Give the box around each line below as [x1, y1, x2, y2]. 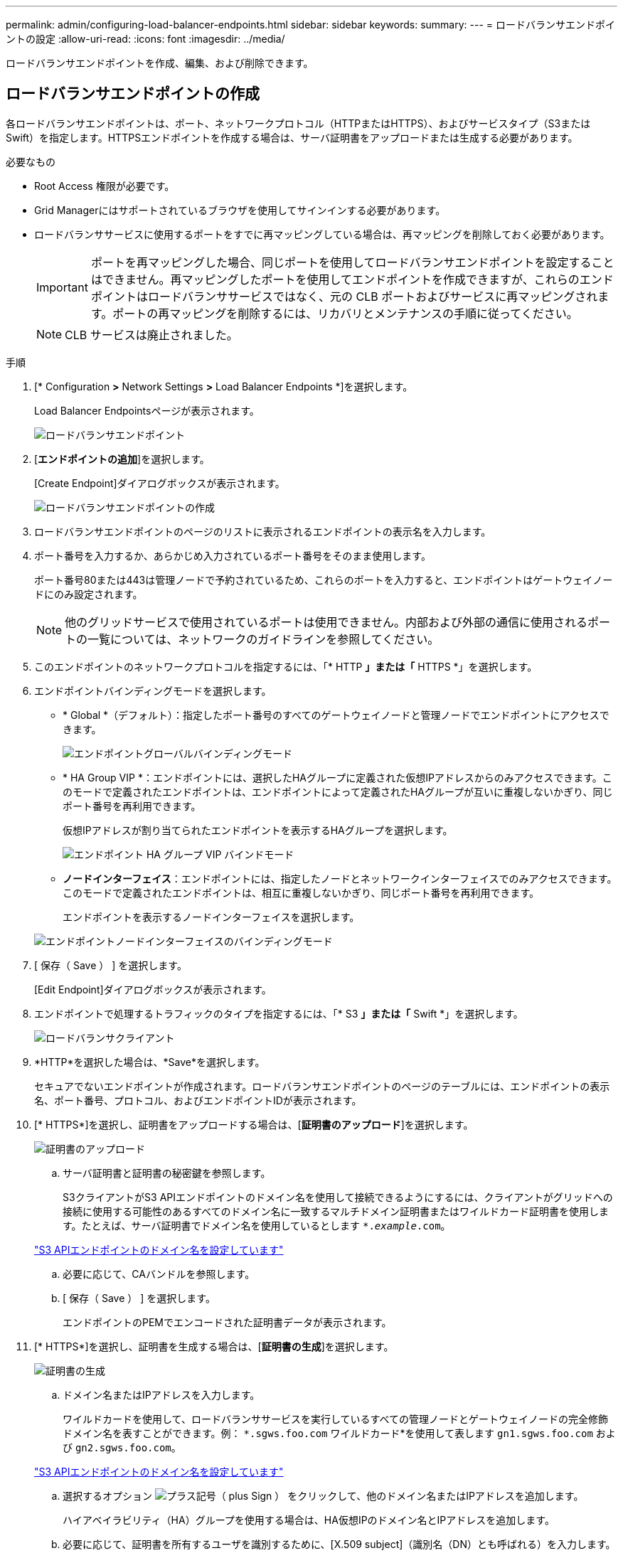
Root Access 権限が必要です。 [34, 179, 175, 192]
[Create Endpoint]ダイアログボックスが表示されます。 [34, 476, 285, 489]
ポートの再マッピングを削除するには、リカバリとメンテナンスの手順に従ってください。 [112, 306, 578, 321]
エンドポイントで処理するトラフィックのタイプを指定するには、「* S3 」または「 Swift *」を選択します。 [34, 1007, 523, 1020]
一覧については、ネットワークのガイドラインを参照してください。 [87, 631, 440, 646]
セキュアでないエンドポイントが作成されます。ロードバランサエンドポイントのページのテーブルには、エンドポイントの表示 [34, 1079, 610, 1092]
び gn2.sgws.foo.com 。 [63, 1441, 181, 1453]
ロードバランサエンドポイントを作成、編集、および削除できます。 [6, 57, 314, 69]
